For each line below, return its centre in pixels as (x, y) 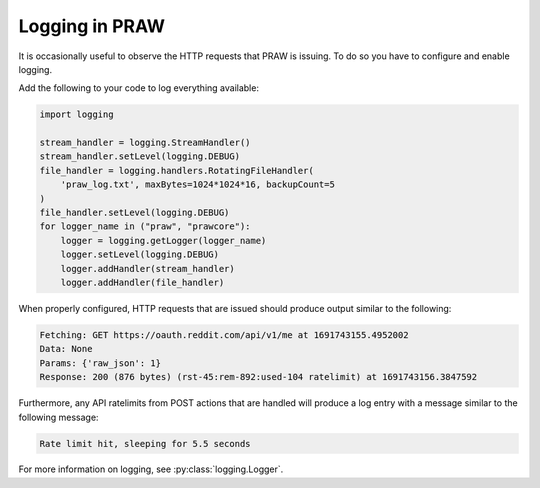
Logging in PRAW (91, 26)
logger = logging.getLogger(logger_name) (163, 240)
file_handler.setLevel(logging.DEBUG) (134, 213)
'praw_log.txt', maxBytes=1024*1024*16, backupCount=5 (197, 184)
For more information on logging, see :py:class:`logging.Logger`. (151, 469)
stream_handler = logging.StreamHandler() (145, 143)
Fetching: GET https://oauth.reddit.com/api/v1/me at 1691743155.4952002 (224, 334)
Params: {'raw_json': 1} (100, 363)
